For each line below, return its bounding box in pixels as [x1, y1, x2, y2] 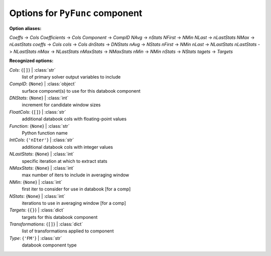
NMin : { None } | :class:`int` [9, 179, 63, 185]
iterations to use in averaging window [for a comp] [22, 200, 126, 206]
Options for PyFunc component [9, 8, 143, 19]
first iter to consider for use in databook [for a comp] [22, 186, 131, 192]
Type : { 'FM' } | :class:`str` [9, 235, 62, 241]
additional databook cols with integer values [22, 144, 113, 150]
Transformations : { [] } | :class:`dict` [9, 221, 83, 227]
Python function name [22, 130, 68, 136]
